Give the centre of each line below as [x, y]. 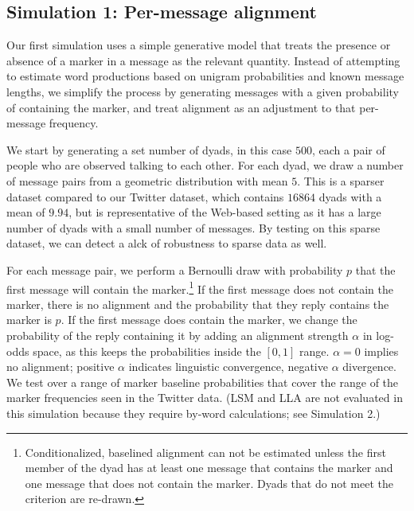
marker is [29, 320]
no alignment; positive [61, 367]
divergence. [369, 367]
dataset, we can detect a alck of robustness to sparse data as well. [167, 243]
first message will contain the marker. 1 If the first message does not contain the [200, 287]
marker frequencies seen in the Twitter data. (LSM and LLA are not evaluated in [205, 398]
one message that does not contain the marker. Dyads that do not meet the [209, 483]
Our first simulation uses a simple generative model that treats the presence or [199, 45]
